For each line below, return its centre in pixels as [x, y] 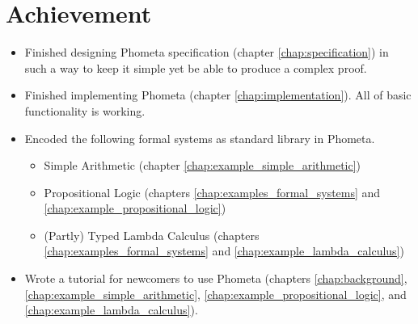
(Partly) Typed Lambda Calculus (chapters [152, 235]
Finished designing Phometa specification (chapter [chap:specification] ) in [207, 52]
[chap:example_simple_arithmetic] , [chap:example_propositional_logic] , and [215, 294]
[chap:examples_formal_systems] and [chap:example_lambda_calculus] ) [224, 251]
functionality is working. [85, 110]
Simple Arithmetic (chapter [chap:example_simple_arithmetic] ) [203, 165]
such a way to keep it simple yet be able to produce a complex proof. [196, 67]
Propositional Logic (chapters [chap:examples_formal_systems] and [212, 192]
